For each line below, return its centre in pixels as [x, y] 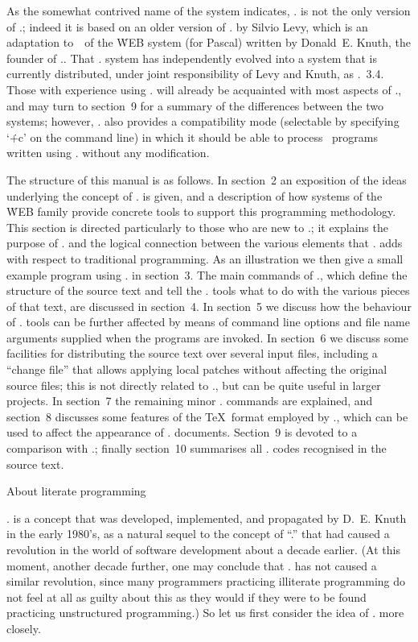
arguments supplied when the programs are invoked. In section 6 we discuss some [208, 337]
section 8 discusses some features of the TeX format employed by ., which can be [207, 416]
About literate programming [76, 491]
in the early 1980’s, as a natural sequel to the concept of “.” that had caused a [198, 534]
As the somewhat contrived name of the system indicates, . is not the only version [209, 10]
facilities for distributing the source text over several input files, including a [192, 353]
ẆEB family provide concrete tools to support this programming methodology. [201, 211]
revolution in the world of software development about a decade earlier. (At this [203, 549]
